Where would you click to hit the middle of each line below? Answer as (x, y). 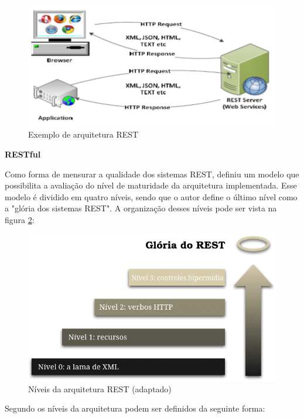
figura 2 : (20, 219)
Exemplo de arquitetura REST (83, 134)
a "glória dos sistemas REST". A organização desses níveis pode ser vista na (141, 208)
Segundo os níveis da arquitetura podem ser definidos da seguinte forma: (135, 408)
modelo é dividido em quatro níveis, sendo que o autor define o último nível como (151, 196)
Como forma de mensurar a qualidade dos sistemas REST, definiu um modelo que (152, 174)
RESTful (23, 154)
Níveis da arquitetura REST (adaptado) (100, 388)
